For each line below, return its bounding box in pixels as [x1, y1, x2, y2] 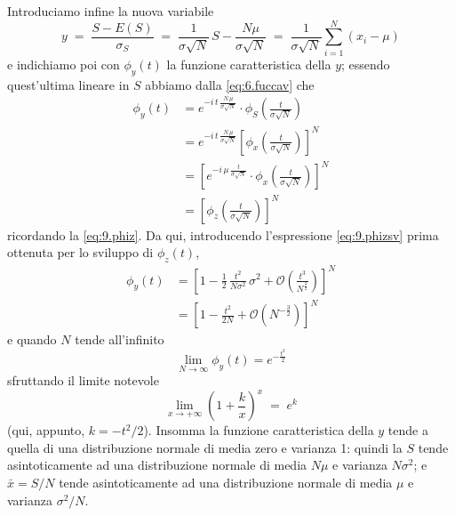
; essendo [341, 54, 390, 73]
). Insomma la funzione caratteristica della [143, 421, 374, 439]
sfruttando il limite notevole [7, 371, 159, 390]
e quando [7, 330, 57, 349]
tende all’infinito [75, 330, 164, 349]
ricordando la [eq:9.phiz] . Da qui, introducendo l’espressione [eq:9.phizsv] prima [7, 225, 439, 244]
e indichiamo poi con [7, 54, 120, 73]
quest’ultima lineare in [7, 75, 130, 93]
